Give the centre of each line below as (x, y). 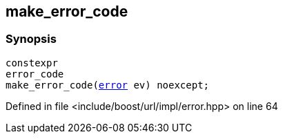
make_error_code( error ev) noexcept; (108, 85)
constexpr (32, 63)
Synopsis (31, 39)
